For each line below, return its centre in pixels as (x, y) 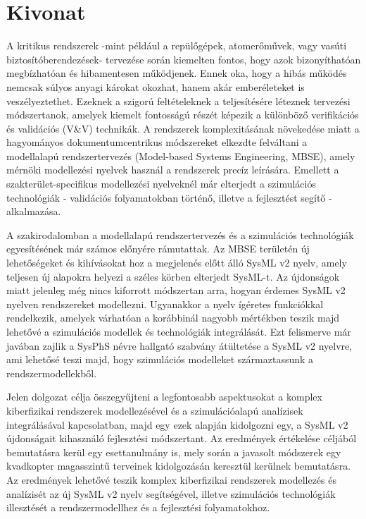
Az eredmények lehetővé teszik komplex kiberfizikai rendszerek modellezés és (171, 479)
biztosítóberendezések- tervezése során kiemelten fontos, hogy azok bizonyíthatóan (184, 59)
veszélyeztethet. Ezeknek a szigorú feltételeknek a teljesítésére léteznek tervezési (178, 100)
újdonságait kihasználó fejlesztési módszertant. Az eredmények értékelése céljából (182, 438)
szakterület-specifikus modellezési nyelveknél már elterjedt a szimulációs (161, 184)
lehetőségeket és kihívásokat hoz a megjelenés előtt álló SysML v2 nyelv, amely (177, 263)
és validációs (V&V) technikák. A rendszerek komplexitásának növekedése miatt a (183, 128)
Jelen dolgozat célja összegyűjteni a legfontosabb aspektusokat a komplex (164, 397)
